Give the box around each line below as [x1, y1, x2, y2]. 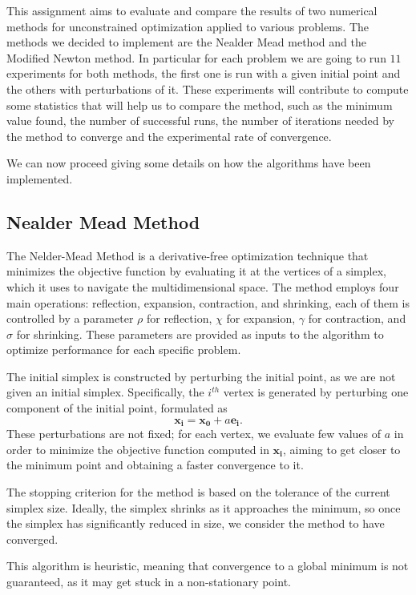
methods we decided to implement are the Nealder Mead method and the [6, 34, 366, 50]
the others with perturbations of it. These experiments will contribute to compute [6, 80, 409, 97]
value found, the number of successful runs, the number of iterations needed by [6, 112, 394, 129]
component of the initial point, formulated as [6, 400, 228, 416]
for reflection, [146, 310, 212, 327]
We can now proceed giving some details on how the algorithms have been [6, 155, 371, 171]
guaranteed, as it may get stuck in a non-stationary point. [6, 573, 291, 589]
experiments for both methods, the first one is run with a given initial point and [6, 65, 401, 82]
